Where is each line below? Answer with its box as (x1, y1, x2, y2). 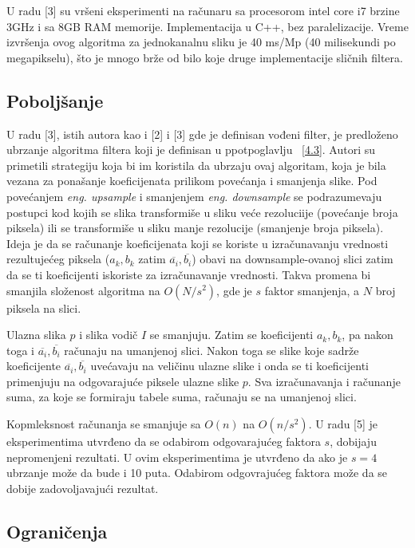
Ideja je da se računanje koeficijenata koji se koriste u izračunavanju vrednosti (6, 235, 389, 251)
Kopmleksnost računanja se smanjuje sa (6, 416, 201, 432)
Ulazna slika (6, 326, 66, 343)
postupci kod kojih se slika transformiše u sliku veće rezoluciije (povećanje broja (6, 203, 398, 220)
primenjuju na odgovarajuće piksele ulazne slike (6, 373, 239, 389)
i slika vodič (79, 326, 138, 343)
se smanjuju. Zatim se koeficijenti (149, 326, 314, 343)
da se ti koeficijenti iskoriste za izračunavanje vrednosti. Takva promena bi (6, 266, 371, 282)
